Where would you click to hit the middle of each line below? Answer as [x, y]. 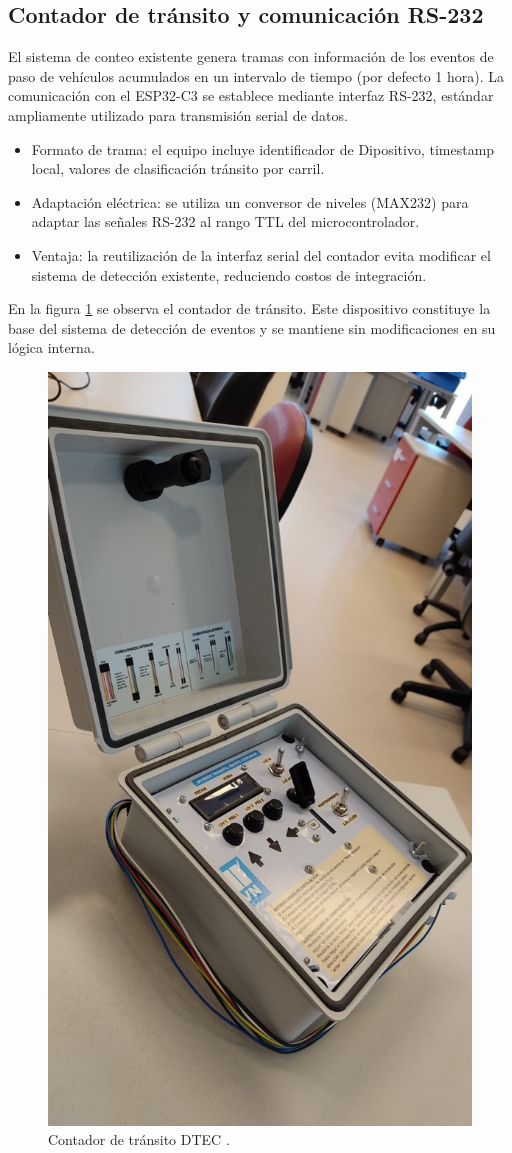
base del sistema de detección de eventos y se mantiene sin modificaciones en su [252, 327]
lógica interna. [51, 347]
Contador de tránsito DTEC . [139, 1139]
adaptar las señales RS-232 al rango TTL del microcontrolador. [225, 221]
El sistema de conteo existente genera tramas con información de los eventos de [251, 56]
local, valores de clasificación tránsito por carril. [178, 168]
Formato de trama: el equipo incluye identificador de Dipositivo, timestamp [263, 148]
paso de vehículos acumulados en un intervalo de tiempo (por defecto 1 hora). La [256, 75]
